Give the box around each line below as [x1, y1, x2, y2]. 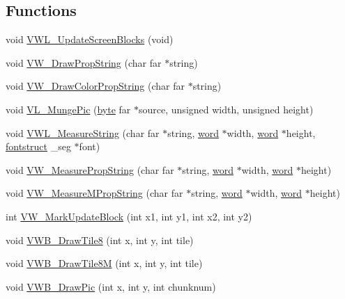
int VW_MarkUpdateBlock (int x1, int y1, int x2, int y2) [6, 209, 252, 223]
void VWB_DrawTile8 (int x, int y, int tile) [6, 232, 194, 247]
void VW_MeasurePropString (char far [6, 162, 174, 177]
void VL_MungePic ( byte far [6, 102, 131, 116]
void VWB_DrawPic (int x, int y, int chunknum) [6, 279, 216, 293]
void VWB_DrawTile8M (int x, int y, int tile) [6, 256, 203, 270]
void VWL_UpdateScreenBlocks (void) [6, 32, 174, 47]
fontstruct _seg [6, 139, 71, 154]
